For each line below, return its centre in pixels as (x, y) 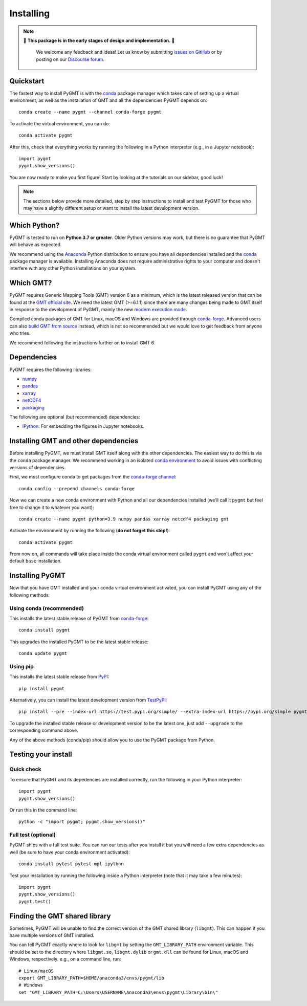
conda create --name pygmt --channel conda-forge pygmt (90, 112)
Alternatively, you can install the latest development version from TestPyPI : (88, 700)
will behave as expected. (36, 245)
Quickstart (27, 81)
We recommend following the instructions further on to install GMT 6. (82, 342)
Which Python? (35, 225)
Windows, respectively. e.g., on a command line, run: (65, 959)
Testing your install (41, 754)
